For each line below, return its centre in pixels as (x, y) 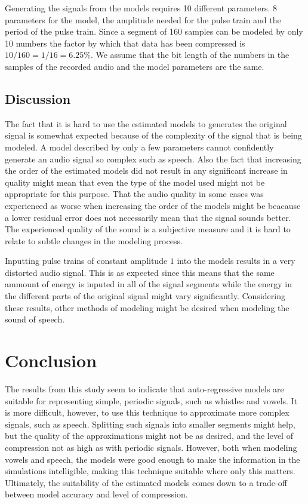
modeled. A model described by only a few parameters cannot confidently (139, 147)
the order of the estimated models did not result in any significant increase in (146, 170)
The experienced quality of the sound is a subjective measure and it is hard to (148, 229)
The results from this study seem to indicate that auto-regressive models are (144, 388)
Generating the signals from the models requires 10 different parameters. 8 (141, 8)
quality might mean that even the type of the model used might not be (135, 182)
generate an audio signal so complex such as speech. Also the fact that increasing (153, 159)
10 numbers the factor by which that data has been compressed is (125, 43)
